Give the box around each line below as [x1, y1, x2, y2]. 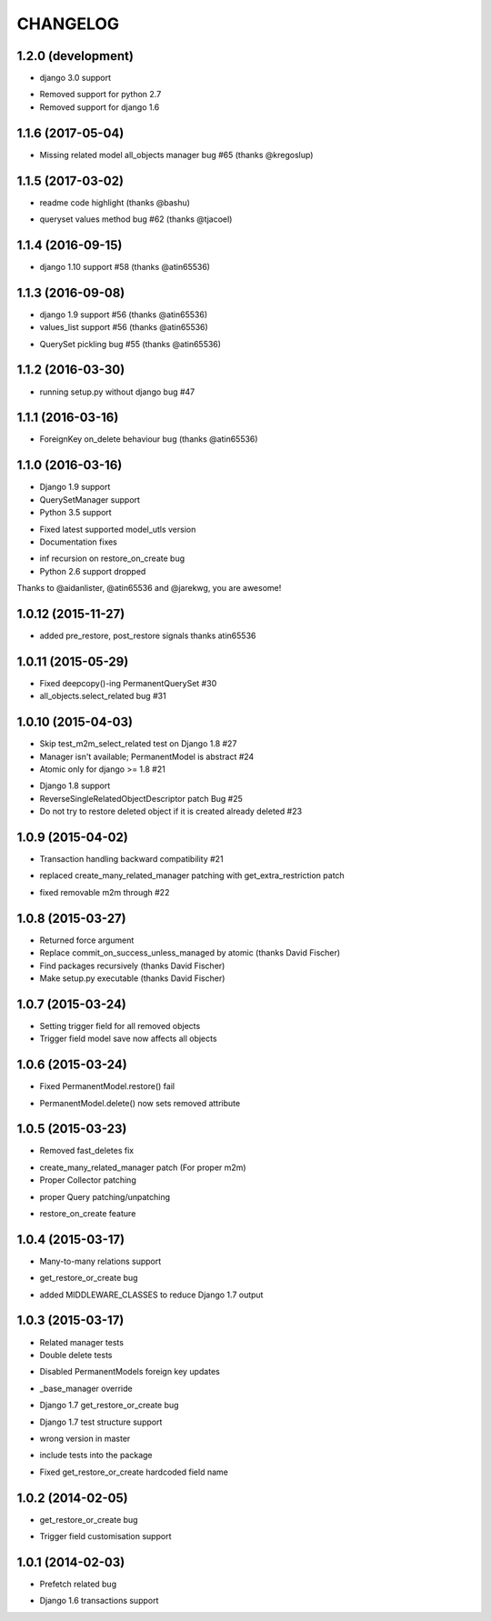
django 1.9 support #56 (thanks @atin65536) [39, 309, 208, 320]
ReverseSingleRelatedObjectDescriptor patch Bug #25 [39, 793, 243, 804]
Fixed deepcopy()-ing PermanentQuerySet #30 [39, 677, 217, 688]
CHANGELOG [16, 14, 120, 34]
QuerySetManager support [39, 494, 141, 505]
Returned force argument [39, 935, 135, 946]
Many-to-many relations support [39, 1256, 162, 1266]
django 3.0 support [39, 73, 112, 84]
